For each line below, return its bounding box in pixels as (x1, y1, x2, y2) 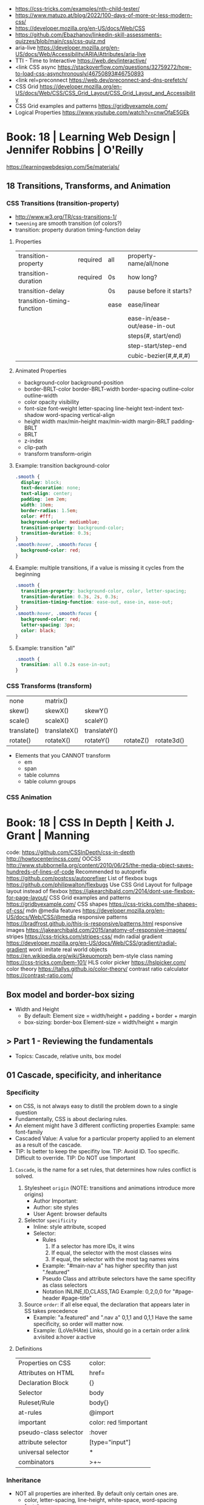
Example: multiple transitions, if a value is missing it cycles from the (15, 564, 185, 571)
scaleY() (84, 716, 109, 725)
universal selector (18, 1448, 70, 1456)
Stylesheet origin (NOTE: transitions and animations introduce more (24, 1184, 195, 1191)
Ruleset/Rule (18, 1398, 55, 1407)
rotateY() (84, 736, 110, 745)
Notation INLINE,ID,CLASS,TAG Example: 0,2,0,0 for (42, 1287, 171, 1295)
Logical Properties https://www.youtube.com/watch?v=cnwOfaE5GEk (15, 109, 190, 116)
